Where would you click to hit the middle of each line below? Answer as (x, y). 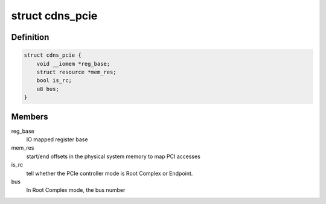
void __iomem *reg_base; (73, 64)
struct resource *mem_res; (77, 72)
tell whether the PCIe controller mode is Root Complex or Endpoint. (110, 173)
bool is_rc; (54, 81)
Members (30, 117)
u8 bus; (48, 89)
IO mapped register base (57, 139)
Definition (30, 37)
